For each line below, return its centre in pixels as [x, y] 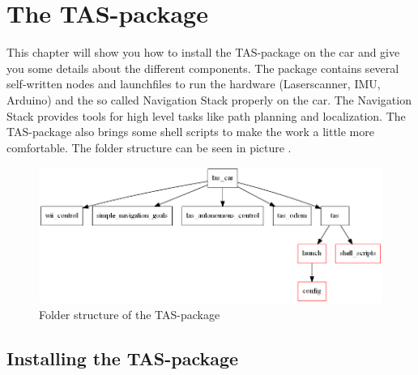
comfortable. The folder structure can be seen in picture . [149, 147]
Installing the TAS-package [123, 358]
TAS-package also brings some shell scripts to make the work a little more [190, 132]
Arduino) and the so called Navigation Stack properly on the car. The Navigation [209, 99]
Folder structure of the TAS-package [130, 314]
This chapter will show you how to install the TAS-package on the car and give [203, 52]
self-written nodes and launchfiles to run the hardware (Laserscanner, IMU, [194, 84]
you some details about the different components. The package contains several [203, 68]
